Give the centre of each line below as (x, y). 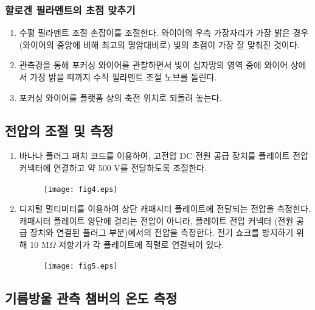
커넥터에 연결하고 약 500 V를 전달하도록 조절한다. (113, 167)
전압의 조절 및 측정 (59, 130)
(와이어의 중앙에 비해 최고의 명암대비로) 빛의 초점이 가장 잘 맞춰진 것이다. (159, 44)
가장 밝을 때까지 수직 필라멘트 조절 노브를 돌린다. (123, 77)
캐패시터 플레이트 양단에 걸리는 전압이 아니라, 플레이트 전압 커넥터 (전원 (156, 220)
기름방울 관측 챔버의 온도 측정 (91, 298)
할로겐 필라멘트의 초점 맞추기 (70, 9)
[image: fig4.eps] (81, 189)
